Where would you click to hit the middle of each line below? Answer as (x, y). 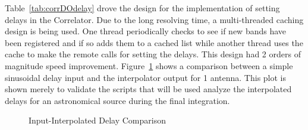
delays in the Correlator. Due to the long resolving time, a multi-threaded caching (154, 19)
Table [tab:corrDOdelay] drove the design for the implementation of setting (142, 8)
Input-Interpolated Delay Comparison (97, 120)
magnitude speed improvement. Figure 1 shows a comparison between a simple (149, 65)
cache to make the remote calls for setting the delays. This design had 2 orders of (153, 54)
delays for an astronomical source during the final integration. (117, 100)
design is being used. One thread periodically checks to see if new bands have (146, 31)
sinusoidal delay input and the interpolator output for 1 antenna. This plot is (146, 77)
